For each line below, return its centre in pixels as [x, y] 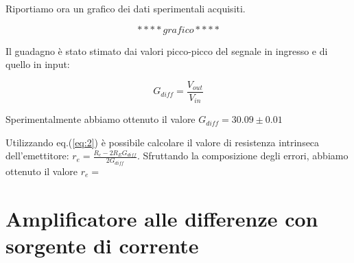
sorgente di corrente [102, 245]
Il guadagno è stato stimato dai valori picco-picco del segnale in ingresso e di [167, 50]
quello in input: [38, 64]
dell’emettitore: [37, 156]
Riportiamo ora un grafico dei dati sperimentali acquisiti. [126, 8]
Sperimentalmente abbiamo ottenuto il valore [101, 119]
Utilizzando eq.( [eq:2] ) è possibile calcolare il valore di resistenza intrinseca [163, 142]
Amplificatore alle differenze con [162, 218]
